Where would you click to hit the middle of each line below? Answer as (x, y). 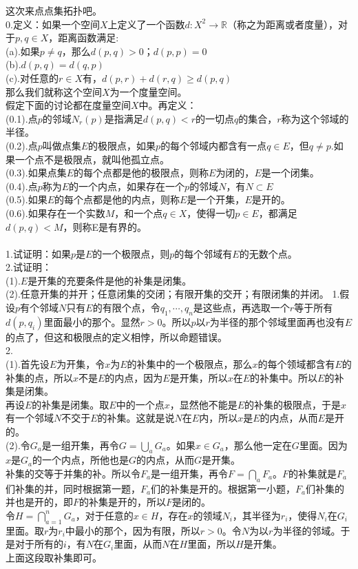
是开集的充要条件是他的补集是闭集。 (110, 280)
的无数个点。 (268, 253)
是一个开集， (216, 199)
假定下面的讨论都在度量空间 (68, 105)
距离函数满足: (88, 38)
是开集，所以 (199, 377)
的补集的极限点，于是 (293, 404)
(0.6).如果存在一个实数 (55, 213)
